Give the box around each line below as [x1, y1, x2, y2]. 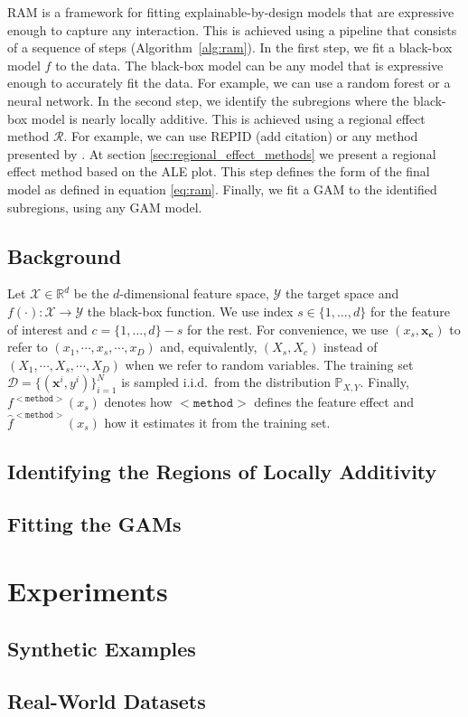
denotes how [104, 392, 173, 411]
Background [7, 241, 122, 269]
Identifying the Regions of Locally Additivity [7, 457, 437, 485]
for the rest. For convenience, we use [187, 319, 388, 338]
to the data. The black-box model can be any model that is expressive [55, 55, 444, 74]
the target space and [285, 284, 399, 303]
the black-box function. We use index [87, 301, 294, 320]
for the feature [370, 301, 450, 320]
